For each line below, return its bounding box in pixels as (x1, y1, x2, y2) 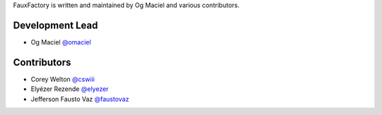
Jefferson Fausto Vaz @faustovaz (30, 95, 129, 103)
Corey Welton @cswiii (30, 75, 95, 83)
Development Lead (13, 19, 98, 31)
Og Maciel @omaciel (30, 37, 91, 46)
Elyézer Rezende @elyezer (30, 85, 109, 93)
